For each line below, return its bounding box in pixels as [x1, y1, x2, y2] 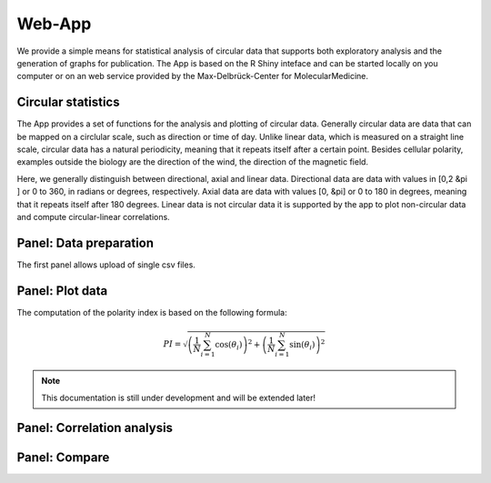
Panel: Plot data [16, 283, 108, 298]
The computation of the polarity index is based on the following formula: [16, 307, 287, 317]
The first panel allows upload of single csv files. [16, 259, 195, 270]
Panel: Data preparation [16, 235, 155, 250]
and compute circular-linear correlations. [16, 211, 170, 222]
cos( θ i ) [215, 339, 243, 352]
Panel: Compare [16, 449, 110, 465]
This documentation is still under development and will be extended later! [41, 392, 316, 403]
